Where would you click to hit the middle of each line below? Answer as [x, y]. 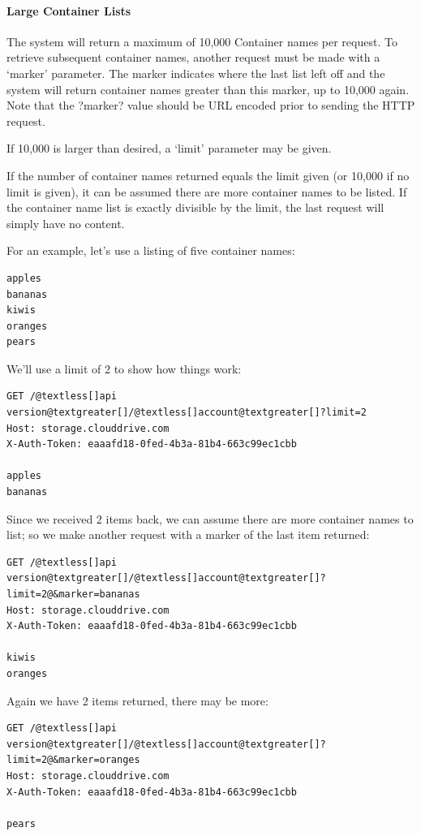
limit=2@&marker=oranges [73, 760]
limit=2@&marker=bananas [73, 595]
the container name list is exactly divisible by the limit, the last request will [195, 207]
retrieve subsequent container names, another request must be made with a [193, 57]
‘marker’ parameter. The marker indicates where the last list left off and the [196, 73]
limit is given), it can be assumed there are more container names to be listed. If [207, 191]
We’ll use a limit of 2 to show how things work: [124, 368]
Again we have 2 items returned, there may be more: [137, 700]
